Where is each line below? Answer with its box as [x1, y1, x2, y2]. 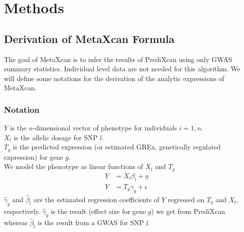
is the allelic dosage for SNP [13, 132, 98, 142]
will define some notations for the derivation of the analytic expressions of [4, 73, 225, 83]
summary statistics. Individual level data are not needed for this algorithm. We [4, 63, 241, 74]
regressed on [168, 194, 205, 204]
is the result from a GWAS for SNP [38, 217, 144, 228]
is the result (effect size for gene [51, 206, 146, 216]
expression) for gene [4, 151, 63, 162]
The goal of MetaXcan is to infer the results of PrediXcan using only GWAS [4, 54, 232, 64]
